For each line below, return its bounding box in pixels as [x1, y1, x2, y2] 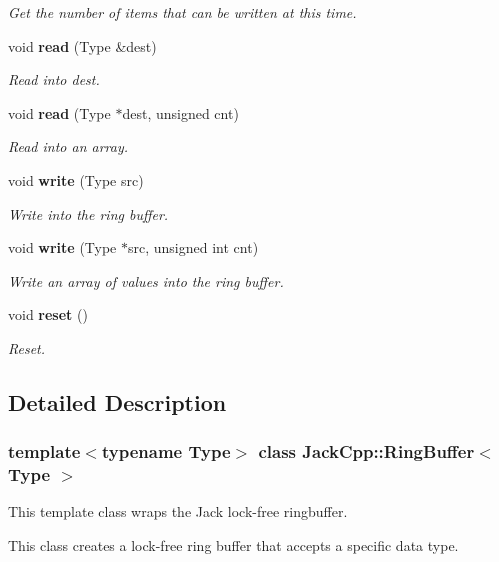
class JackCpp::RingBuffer [258, 439, 475, 464]
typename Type [101, 439, 231, 464]
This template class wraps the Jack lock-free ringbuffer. [8, 501, 348, 522]
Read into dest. [8, 69, 100, 90]
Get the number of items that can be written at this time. [8, 2, 357, 22]
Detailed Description [8, 386, 227, 417]
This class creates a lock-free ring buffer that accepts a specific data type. [8, 535, 459, 556]
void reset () [8, 304, 88, 325]
